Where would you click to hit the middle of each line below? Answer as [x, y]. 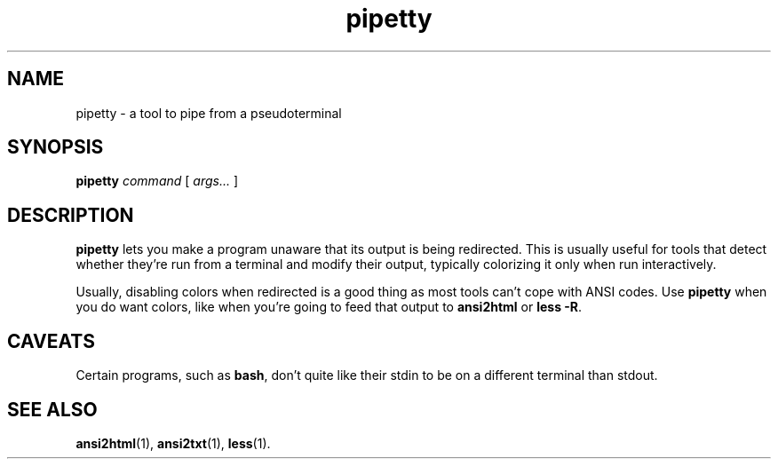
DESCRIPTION [71, 215]
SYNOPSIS [56, 147]
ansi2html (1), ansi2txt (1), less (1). [173, 443]
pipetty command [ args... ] [157, 181]
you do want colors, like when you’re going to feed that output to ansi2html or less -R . [329, 307]
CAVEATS [51, 341]
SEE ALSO [52, 409]
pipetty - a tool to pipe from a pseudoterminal [209, 113]
